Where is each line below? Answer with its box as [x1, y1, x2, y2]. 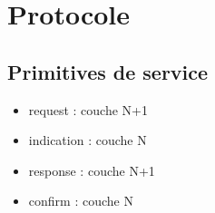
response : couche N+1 [28, 160, 155, 179]
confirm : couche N [28, 191, 133, 210]
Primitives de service [7, 57, 209, 85]
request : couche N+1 [28, 100, 148, 119]
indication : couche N [28, 131, 147, 150]
